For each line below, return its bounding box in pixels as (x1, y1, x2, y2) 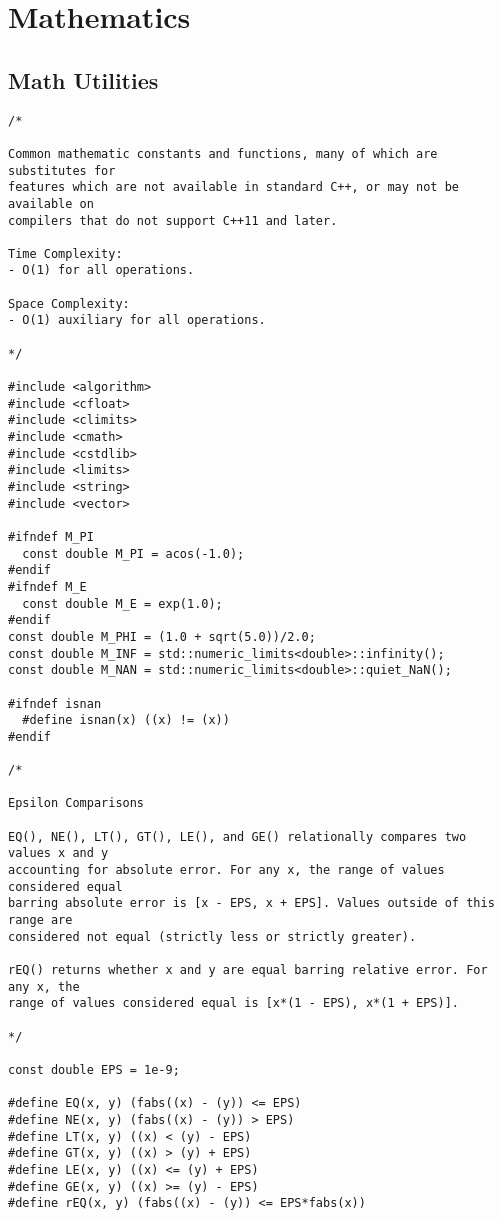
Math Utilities (8, 64, 159, 95)
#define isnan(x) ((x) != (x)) (22, 713, 230, 728)
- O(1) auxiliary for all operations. (8, 313, 266, 328)
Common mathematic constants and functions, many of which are (8, 146, 438, 161)
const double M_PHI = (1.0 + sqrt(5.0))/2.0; (8, 629, 316, 644)
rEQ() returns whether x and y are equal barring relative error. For (8, 963, 488, 978)
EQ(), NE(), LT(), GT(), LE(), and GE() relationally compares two (8, 829, 467, 844)
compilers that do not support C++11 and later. (8, 213, 338, 228)
